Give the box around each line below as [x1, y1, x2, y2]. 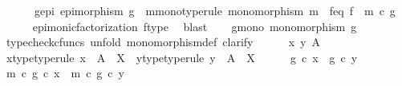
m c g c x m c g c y [6, 64, 124, 81]
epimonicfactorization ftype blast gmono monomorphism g [32, 18, 357, 34]
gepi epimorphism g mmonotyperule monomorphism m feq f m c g [34, 2, 396, 18]
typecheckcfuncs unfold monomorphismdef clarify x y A [6, 33, 321, 50]
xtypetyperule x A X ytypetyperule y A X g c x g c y [6, 49, 358, 65]
